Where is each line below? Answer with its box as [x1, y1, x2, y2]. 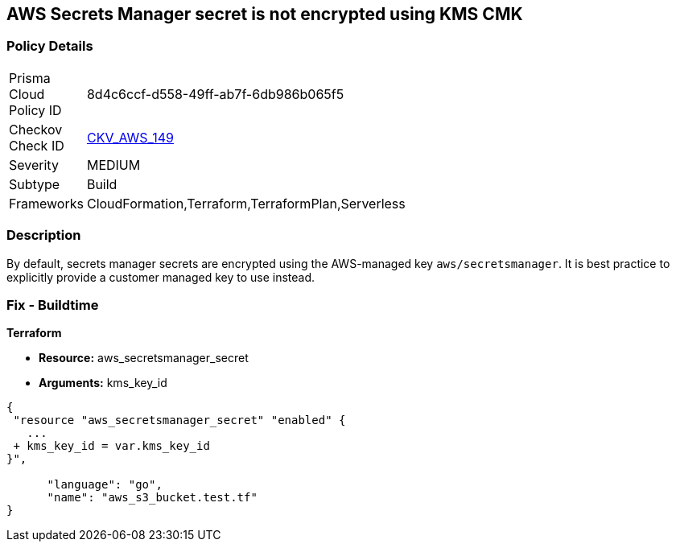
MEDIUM [86, 156, 141, 173]
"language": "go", [47, 478, 163, 492]
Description [6, 227, 81, 244]
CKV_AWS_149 [86, 129, 174, 146]
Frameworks [9, 195, 84, 212]
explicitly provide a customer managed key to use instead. [6, 270, 315, 284]
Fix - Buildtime [6, 296, 99, 313]
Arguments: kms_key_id [39, 376, 167, 390]
